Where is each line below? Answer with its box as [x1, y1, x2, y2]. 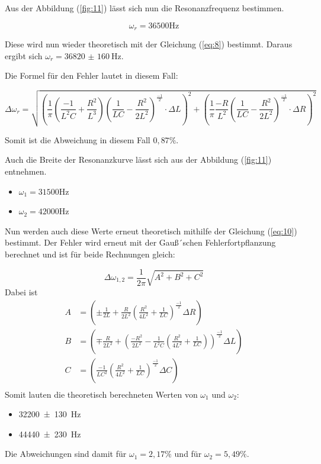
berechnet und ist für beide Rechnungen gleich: [5, 247, 175, 260]
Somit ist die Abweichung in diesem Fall [5, 133, 150, 146]
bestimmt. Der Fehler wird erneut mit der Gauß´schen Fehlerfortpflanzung [5, 236, 276, 249]
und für [174, 447, 202, 460]
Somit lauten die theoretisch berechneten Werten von [5, 388, 198, 400]
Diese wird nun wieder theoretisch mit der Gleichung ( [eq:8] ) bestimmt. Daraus [5, 38, 293, 50]
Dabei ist [5, 285, 38, 298]
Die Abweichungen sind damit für [5, 447, 127, 460]
